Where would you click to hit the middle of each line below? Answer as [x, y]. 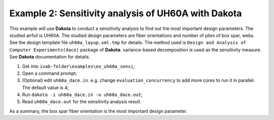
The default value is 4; [45, 87]
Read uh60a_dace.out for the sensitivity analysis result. [82, 102]
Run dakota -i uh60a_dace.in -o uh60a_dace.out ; [82, 95]
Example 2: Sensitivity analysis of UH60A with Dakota [126, 13]
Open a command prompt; [49, 73]
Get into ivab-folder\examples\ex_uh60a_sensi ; [78, 66]
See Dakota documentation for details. [50, 57]
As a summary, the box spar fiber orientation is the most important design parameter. [98, 111]
